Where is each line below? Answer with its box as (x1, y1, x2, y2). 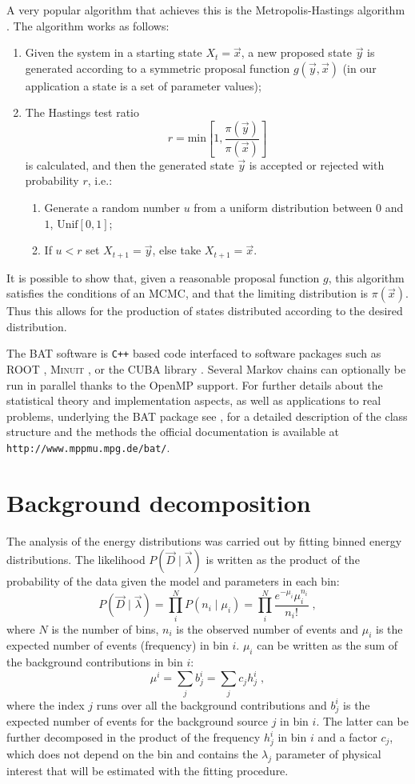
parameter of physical (275, 745, 381, 762)
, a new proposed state (241, 44, 352, 61)
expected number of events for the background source (6, 713, 268, 730)
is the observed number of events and (176, 620, 359, 637)
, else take (152, 242, 202, 258)
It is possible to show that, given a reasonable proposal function (6, 269, 320, 286)
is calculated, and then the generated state (25, 156, 234, 173)
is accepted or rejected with (249, 156, 385, 173)
